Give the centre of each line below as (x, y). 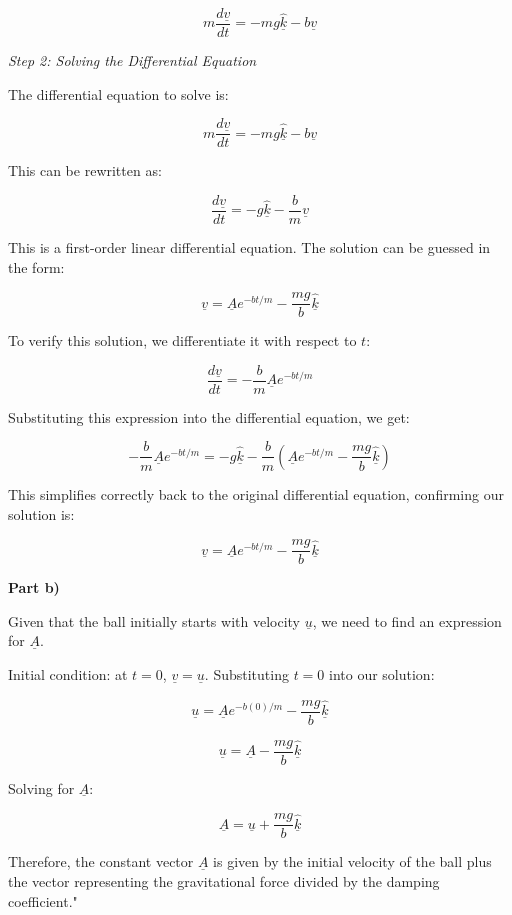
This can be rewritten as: (85, 170)
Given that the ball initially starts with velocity (154, 620)
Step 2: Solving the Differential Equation (132, 60)
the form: (36, 266)
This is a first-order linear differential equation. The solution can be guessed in (249, 246)
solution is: (41, 513)
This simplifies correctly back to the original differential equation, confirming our (256, 493)
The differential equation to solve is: (118, 93)
